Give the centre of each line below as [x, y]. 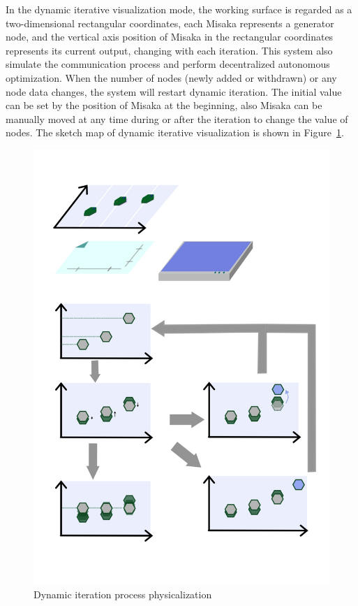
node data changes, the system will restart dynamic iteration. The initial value [174, 91]
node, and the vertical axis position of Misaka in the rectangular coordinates [170, 37]
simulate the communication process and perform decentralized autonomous [168, 64]
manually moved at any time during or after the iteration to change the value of [177, 118]
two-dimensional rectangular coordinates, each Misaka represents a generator [170, 23]
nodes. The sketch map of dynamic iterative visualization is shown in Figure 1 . [175, 132]
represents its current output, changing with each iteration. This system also [169, 50]
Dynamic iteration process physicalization [123, 594]
